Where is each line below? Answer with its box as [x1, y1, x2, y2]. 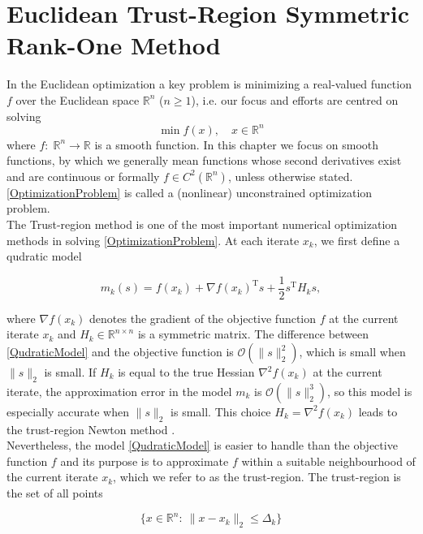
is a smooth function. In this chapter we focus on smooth [94, 136, 379, 153]
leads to [358, 403, 398, 420]
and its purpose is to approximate [60, 452, 229, 469]
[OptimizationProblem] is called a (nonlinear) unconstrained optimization [6, 183, 373, 200]
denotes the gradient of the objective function [89, 309, 317, 326]
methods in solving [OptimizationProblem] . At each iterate [6, 231, 300, 248]
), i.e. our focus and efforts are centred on [191, 91, 399, 108]
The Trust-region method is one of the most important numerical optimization [6, 215, 398, 232]
